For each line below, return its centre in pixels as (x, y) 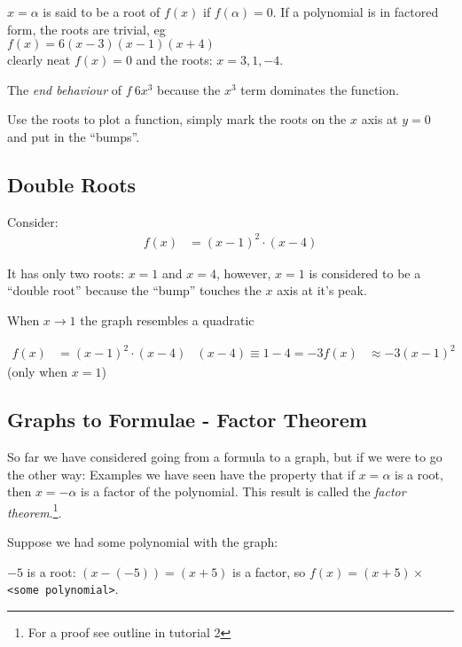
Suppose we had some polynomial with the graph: (143, 542)
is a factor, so (269, 571)
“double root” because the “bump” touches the (134, 290)
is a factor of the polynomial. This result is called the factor (243, 491)
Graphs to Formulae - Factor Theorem (187, 420)
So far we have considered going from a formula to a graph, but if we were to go (225, 456)
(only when (38, 372)
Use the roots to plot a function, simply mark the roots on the (177, 119)
